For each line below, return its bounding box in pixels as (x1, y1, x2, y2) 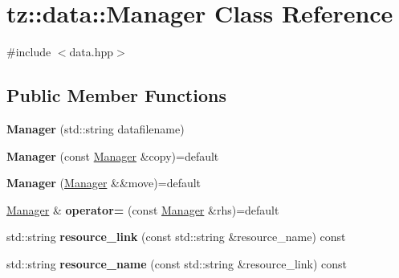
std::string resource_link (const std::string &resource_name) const (6, 228, 346, 245)
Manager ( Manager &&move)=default (6, 174, 202, 191)
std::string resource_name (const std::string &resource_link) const (6, 255, 347, 272)
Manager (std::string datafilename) (6, 120, 185, 137)
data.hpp (69, 43, 114, 60)
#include (6, 43, 51, 60)
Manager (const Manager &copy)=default (6, 147, 219, 164)
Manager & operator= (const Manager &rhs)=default (6, 201, 279, 218)
